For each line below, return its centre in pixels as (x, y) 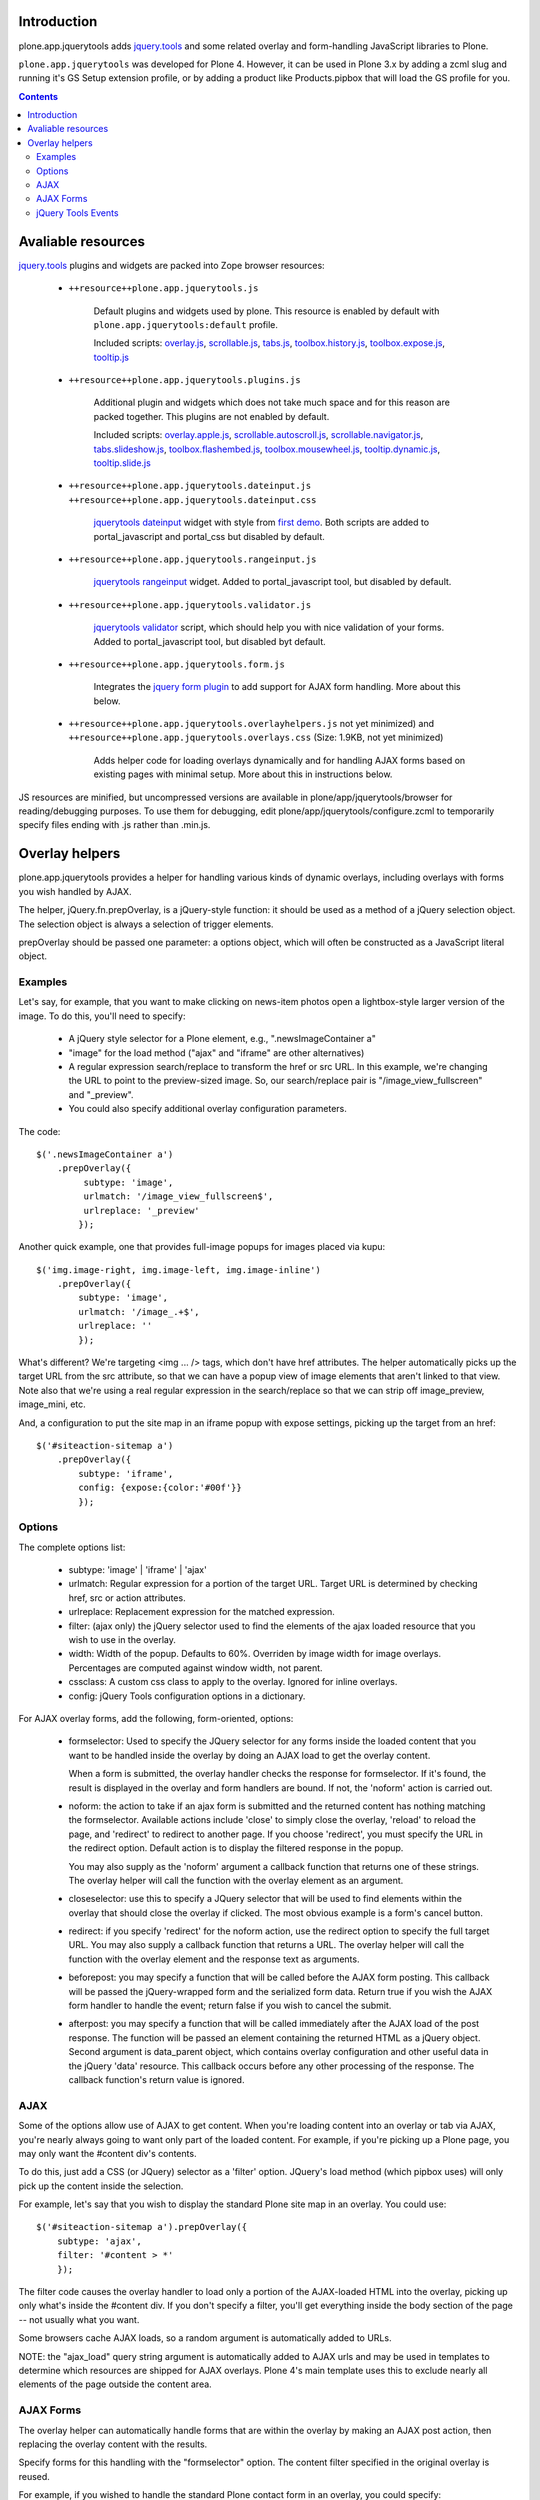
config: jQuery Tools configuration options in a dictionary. (187, 1696)
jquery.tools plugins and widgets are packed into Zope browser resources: (171, 265)
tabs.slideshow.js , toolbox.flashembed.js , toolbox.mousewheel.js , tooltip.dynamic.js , (267, 449)
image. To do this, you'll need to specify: (102, 1016)
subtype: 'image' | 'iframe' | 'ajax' (137, 1570)
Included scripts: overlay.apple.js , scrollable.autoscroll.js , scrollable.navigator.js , (258, 435)
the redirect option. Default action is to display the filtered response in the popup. (236, 1848)
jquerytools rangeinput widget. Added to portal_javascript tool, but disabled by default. (272, 582)
